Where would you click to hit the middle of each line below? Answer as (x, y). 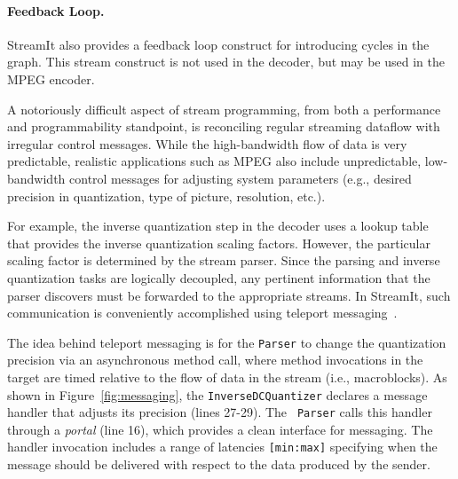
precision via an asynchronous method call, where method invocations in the (215, 360)
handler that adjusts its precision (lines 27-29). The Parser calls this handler (220, 412)
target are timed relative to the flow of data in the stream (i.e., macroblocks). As (227, 377)
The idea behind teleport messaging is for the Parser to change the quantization (227, 342)
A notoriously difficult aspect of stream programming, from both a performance (224, 109)
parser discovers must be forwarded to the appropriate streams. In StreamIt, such (229, 295)
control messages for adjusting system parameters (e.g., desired (241, 178)
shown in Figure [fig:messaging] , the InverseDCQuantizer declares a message (217, 394)
